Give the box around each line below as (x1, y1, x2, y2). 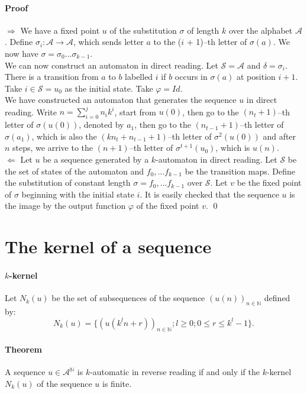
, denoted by (79, 118, 124, 131)
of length (187, 24, 219, 36)
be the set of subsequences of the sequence (51, 292, 205, 304)
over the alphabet (228, 24, 293, 36)
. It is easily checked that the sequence (140, 188, 279, 200)
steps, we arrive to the (12, 141, 93, 154)
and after (263, 130, 296, 142)
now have (5, 47, 38, 59)
